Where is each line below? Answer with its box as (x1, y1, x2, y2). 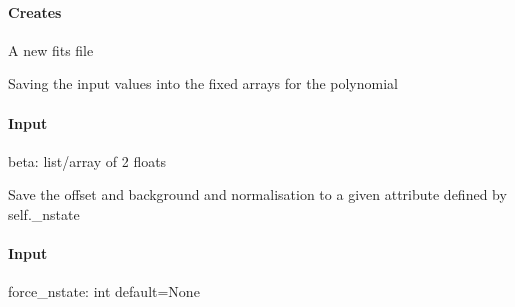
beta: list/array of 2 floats (8, 150, 167, 171)
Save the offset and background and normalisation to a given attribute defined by (8, 184, 507, 205)
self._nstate (8, 203, 80, 224)
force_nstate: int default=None (8, 281, 200, 302)
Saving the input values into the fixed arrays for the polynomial (8, 73, 398, 94)
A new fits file (8, 39, 94, 60)
